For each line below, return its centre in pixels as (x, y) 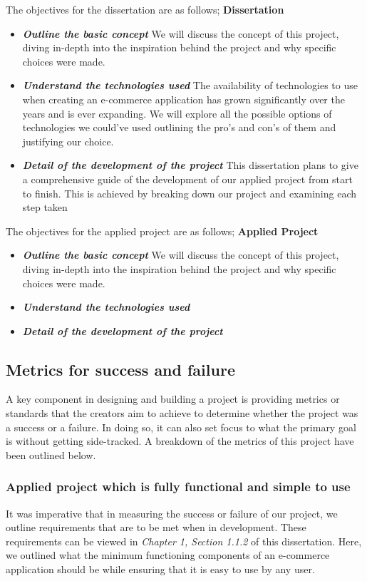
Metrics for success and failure (120, 369)
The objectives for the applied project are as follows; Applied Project (162, 231)
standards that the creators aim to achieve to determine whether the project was (182, 413)
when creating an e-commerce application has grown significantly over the (183, 99)
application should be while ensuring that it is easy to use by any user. (160, 569)
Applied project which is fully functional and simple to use (178, 487)
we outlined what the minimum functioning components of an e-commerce (168, 555)
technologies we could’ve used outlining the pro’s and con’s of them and (179, 127)
